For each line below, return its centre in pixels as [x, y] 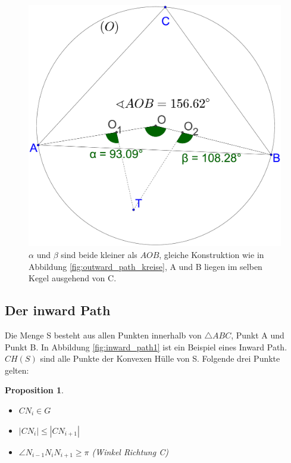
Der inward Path [58, 310]
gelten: [17, 370]
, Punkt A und [258, 335]
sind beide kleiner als [99, 254]
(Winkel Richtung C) [130, 451]
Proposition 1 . [34, 390]
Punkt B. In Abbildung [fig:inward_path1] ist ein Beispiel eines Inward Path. [146, 347]
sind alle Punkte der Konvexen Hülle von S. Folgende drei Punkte [160, 358]
